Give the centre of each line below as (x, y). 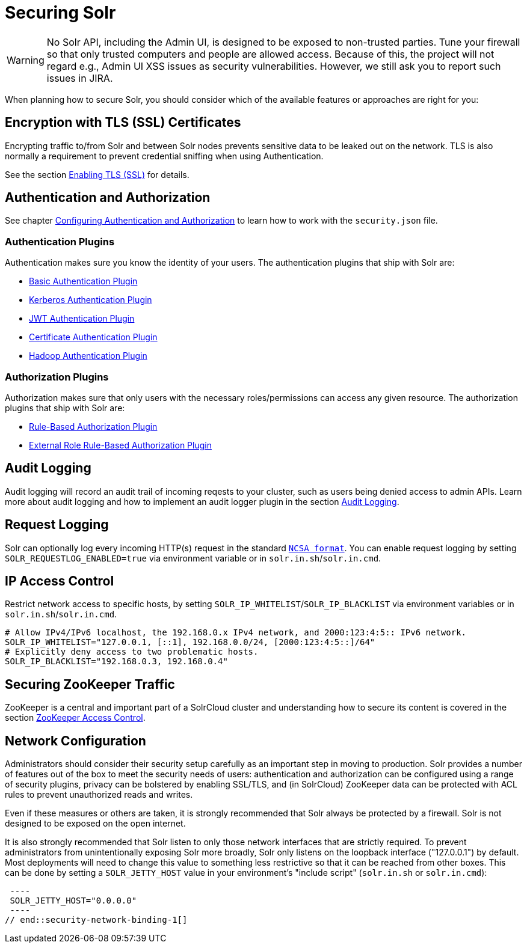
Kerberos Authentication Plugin (91, 300)
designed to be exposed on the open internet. (95, 824)
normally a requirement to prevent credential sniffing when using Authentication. (164, 156)
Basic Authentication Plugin (83, 281)
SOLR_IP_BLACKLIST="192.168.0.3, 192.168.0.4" (116, 662)
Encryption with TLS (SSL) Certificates (123, 123)
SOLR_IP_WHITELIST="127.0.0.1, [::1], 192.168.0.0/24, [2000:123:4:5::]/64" (190, 642)
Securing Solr (60, 13)
